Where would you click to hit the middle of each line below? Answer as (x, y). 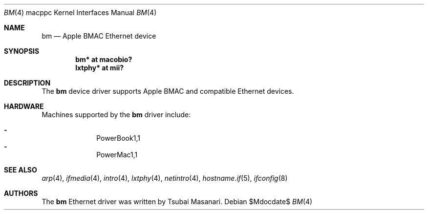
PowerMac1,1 (117, 155)
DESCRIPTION (27, 83)
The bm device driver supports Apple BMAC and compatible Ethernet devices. (168, 91)
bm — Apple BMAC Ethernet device (99, 36)
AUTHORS (21, 193)
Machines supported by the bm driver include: (116, 115)
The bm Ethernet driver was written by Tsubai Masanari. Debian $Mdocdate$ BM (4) (177, 202)
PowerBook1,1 (118, 138)
